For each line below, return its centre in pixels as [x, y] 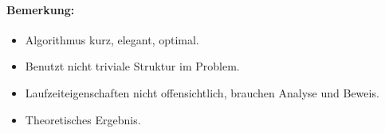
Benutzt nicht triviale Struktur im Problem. [132, 66]
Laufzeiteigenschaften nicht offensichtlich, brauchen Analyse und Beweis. [202, 92]
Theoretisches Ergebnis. [83, 119]
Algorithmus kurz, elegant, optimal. [112, 39]
